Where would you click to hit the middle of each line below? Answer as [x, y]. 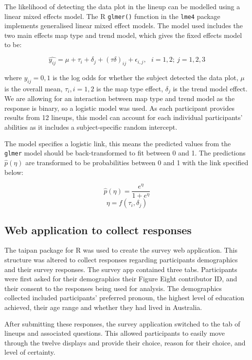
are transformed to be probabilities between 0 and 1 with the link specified [137, 162]
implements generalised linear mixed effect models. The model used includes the [124, 26]
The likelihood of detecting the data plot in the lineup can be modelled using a [122, 6]
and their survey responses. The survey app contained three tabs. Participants [121, 269]
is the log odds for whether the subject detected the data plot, [145, 77]
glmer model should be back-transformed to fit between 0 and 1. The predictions [125, 153]
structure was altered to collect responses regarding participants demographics [121, 260]
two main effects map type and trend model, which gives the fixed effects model [123, 35]
